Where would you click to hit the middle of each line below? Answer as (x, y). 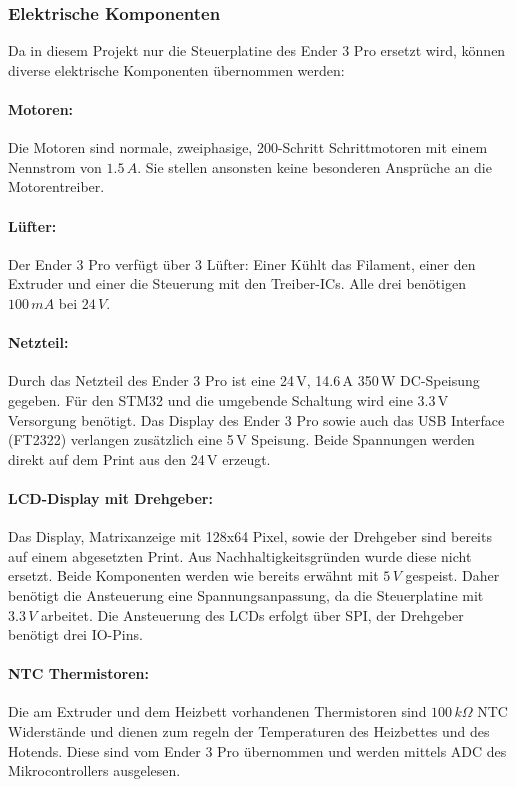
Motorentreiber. (56, 186)
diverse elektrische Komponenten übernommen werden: (176, 69)
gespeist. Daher (452, 575)
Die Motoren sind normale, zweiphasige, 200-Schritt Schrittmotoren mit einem (248, 147)
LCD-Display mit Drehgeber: (110, 497)
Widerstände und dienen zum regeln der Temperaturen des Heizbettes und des (249, 731)
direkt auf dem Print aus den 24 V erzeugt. (139, 458)
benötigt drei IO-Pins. (75, 634)
